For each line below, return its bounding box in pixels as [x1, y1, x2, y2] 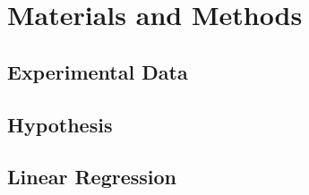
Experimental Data [7, 57, 188, 85]
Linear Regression [7, 163, 176, 191]
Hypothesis [7, 110, 113, 138]
